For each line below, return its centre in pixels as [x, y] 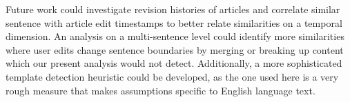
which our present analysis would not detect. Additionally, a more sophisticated [174, 63]
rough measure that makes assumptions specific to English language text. [161, 90]
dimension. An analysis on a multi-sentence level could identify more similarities [175, 36]
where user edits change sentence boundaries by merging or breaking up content [175, 49]
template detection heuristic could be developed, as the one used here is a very [172, 76]
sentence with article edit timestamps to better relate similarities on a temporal [174, 22]
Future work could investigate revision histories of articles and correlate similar [173, 9]
